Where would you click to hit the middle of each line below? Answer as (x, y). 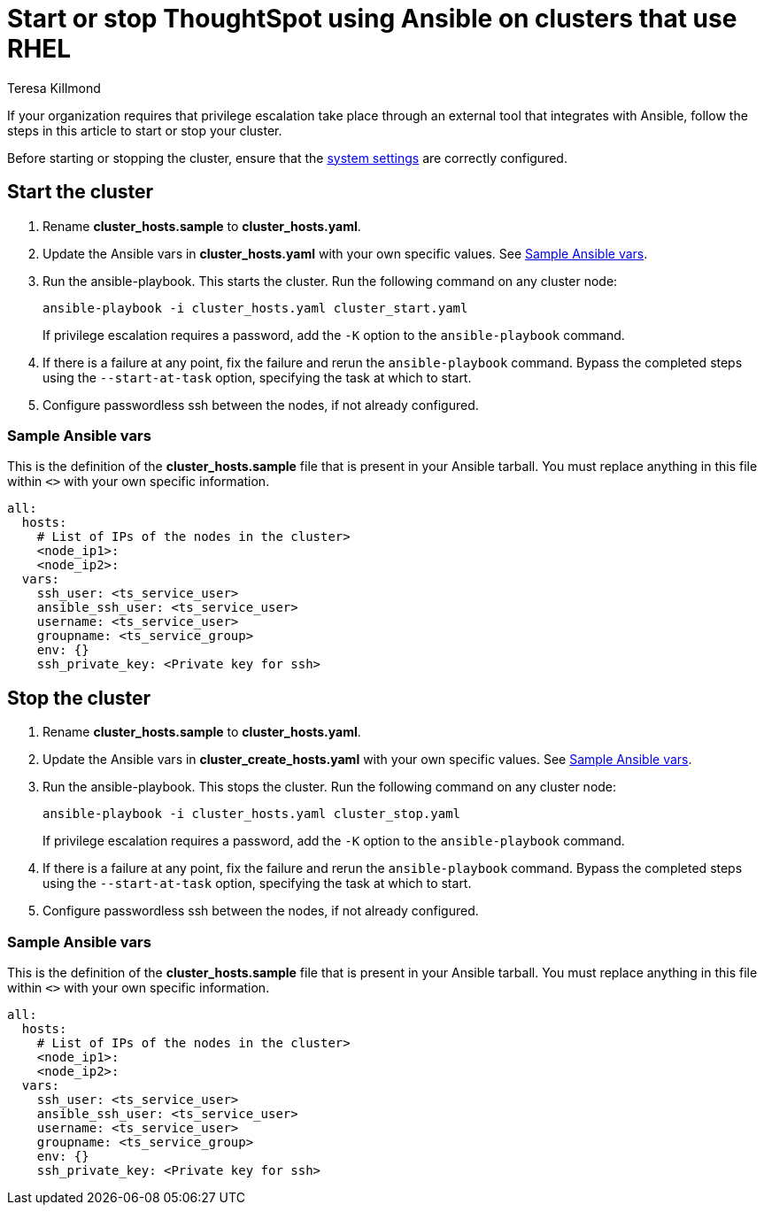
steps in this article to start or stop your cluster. (145, 130)
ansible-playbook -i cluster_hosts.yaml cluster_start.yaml (255, 308)
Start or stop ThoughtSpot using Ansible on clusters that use (372, 19)
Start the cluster (81, 192)
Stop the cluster (79, 698)
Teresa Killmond (54, 88)
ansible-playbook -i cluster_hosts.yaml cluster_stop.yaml (252, 814)
